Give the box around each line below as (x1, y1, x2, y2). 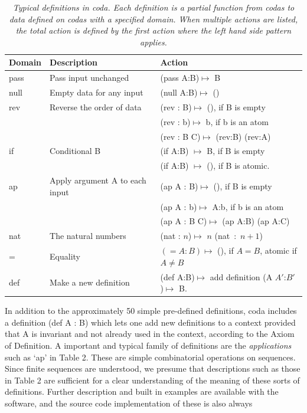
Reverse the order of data (50, 100, 142, 113)
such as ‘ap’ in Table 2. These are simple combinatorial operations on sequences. (5, 350, 296, 363)
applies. (140, 35, 167, 48)
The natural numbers (50, 230, 126, 242)
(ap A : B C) (160, 215, 207, 227)
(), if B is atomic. (207, 159, 270, 172)
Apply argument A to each (50, 174, 146, 186)
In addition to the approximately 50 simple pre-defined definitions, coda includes (5, 304, 297, 317)
